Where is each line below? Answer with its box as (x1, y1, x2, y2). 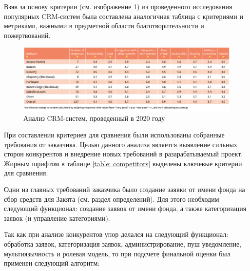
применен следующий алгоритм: (4, 258, 100, 268)
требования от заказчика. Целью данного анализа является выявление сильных (4, 139, 237, 149)
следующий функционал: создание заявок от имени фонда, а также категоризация (4, 203, 247, 213)
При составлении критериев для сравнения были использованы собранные (4, 130, 225, 140)
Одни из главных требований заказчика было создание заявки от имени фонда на (4, 184, 245, 194)
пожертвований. (4, 30, 51, 40)
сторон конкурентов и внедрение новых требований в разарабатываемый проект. (4, 149, 243, 159)
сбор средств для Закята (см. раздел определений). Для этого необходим (4, 194, 219, 204)
